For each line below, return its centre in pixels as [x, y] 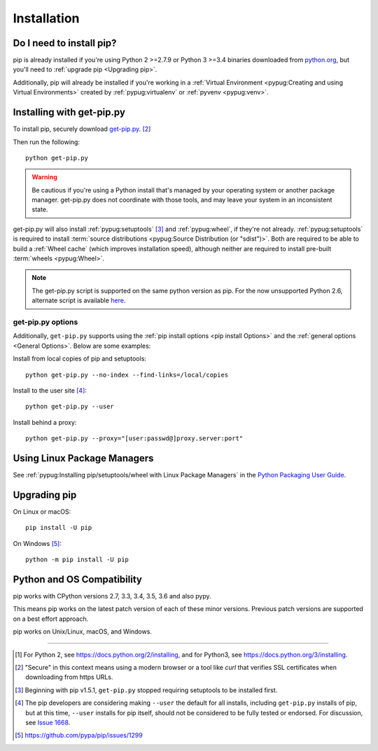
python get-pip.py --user [70, 407]
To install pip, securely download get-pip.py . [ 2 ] [82, 129]
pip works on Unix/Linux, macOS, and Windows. [82, 632]
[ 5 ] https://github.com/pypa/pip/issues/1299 [79, 736]
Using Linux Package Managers [83, 458]
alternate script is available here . [79, 300]
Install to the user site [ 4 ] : [50, 390]
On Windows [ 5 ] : [37, 543]
